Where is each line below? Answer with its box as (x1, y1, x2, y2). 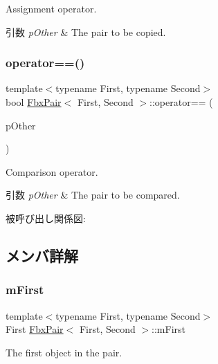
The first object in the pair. (6, 345, 122, 359)
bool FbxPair (6, 95, 62, 109)
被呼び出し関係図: (6, 210, 86, 225)
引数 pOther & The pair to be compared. (6, 188, 180, 202)
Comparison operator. (6, 164, 98, 179)
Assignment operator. (6, 1, 97, 15)
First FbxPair (6, 322, 64, 336)
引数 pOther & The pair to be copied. (6, 24, 166, 39)
